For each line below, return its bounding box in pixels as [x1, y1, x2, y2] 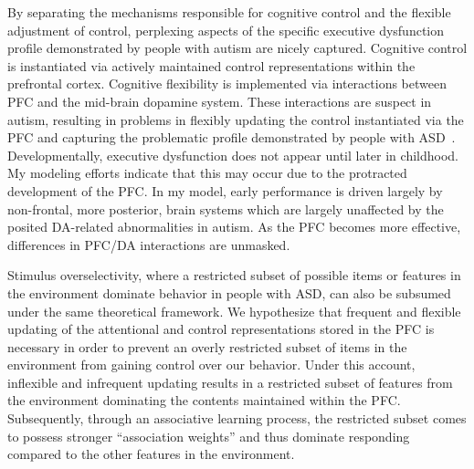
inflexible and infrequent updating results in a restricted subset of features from [7, 372, 453, 391]
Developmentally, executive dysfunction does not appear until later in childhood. [7, 145, 458, 164]
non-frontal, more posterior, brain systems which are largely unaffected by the [7, 199, 444, 218]
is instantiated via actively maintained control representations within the [7, 56, 416, 75]
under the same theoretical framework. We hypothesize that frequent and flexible [7, 301, 461, 320]
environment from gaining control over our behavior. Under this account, [7, 355, 416, 374]
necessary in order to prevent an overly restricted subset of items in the [7, 337, 407, 356]
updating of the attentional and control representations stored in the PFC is [7, 319, 435, 339]
